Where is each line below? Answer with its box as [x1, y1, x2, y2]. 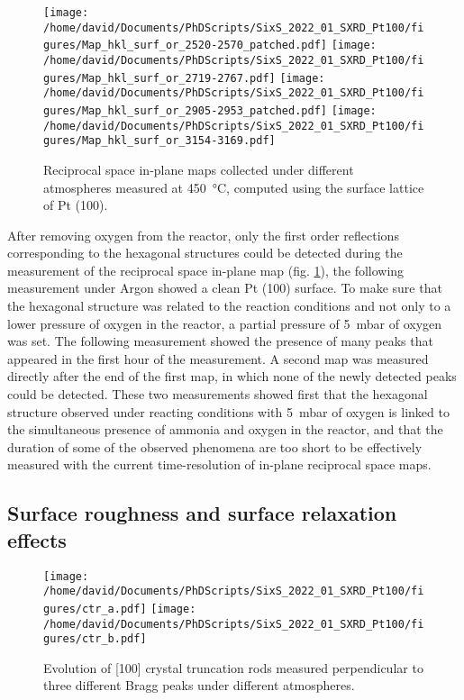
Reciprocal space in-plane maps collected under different [43, 159, 354, 178]
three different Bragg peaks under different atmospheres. [43, 676, 355, 695]
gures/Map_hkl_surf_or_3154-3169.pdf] [43, 134, 276, 148]
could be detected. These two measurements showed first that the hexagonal [7, 385, 428, 404]
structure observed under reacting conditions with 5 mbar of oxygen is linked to [7, 402, 450, 421]
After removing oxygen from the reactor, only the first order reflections [7, 225, 399, 244]
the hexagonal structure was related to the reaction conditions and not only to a [7, 296, 451, 315]
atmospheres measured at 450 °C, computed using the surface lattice [43, 177, 424, 196]
